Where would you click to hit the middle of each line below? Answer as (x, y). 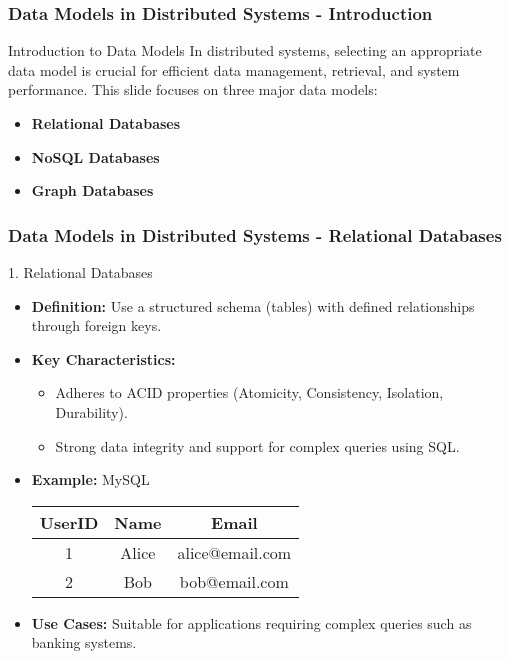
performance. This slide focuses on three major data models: (193, 89)
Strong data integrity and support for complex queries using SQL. (257, 445)
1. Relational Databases (80, 272)
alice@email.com (234, 552)
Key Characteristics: (103, 358)
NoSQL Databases (95, 156)
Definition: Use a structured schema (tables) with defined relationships (253, 305)
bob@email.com (234, 581)
